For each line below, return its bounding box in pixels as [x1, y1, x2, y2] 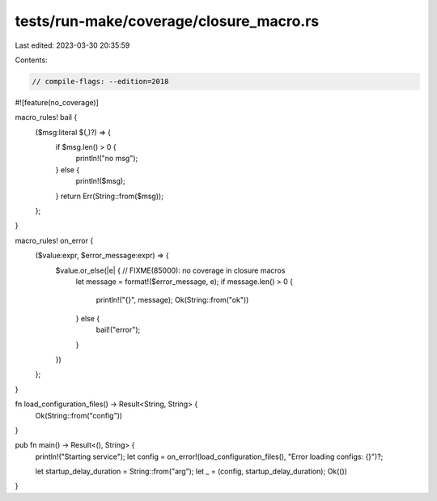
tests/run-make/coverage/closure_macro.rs [15, 12, 320, 30]
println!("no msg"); [75, 154, 138, 163]
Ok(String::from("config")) [35, 410, 123, 420]
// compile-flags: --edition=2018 [32, 77, 169, 86]
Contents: [15, 55, 48, 65]
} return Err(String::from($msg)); [55, 191, 163, 201]
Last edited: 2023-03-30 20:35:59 [15, 40, 130, 50]
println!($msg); [75, 176, 125, 186]
